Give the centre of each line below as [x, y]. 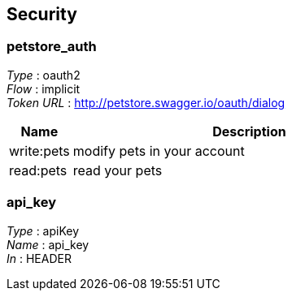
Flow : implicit [44, 88]
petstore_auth [52, 47]
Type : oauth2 [44, 75]
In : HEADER [39, 258]
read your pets [118, 170]
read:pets [38, 170]
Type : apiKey [43, 230]
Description [249, 131]
